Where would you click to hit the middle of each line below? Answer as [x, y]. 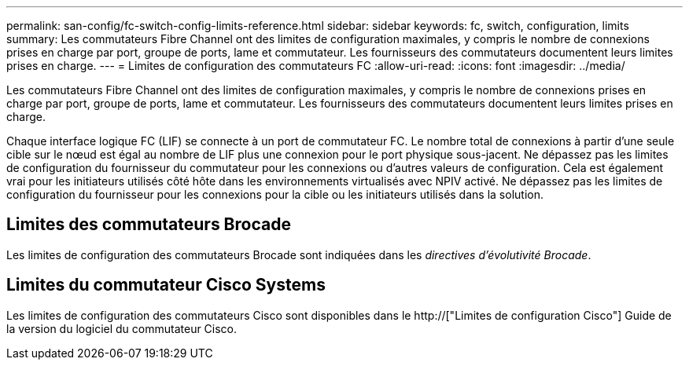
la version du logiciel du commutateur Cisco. [122, 328]
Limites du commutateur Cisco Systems [166, 285]
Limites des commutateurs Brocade [149, 225]
